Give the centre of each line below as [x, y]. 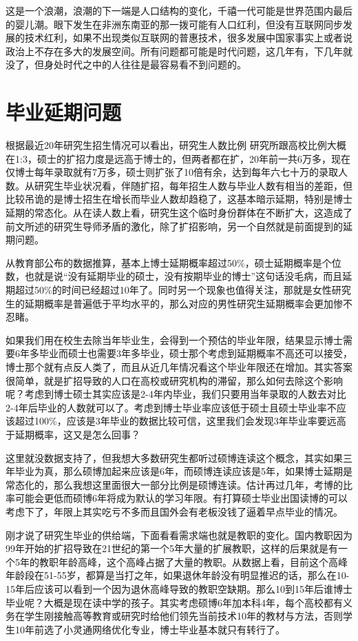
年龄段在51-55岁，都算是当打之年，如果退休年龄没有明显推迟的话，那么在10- [178, 575]
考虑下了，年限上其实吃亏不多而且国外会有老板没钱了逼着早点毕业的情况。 [174, 511]
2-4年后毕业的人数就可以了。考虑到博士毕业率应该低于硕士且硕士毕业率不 [171, 407]
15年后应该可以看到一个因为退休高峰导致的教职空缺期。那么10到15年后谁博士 [179, 588]
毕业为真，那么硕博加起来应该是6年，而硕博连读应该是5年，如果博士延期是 [183, 471]
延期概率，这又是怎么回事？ [77, 434]
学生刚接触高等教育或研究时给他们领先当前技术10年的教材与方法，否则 [183, 616]
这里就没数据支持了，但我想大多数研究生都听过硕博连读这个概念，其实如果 [174, 457]
